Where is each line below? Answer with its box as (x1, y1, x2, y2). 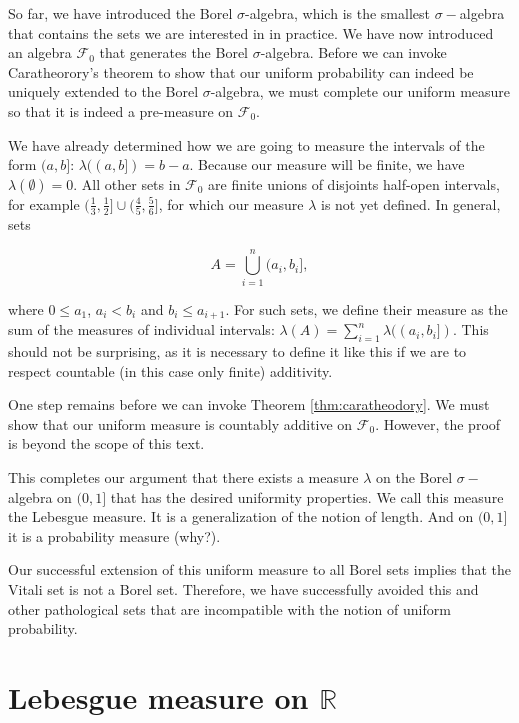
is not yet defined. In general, (321, 193, 501, 214)
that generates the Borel (99, 42, 249, 63)
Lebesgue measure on (8, 676, 309, 717)
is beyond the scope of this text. (8, 433, 205, 454)
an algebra (8, 42, 72, 63)
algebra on (8, 486, 72, 507)
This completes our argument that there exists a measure (8, 467, 359, 487)
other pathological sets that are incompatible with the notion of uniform (8, 598, 451, 619)
